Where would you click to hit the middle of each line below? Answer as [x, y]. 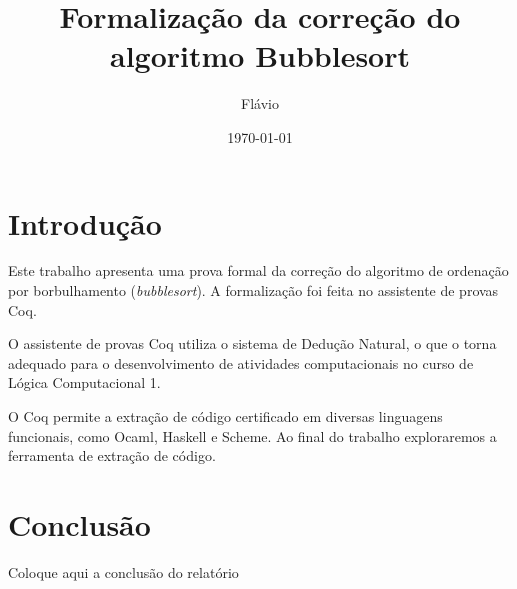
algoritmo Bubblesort [260, 55]
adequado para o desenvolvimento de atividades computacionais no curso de [241, 362]
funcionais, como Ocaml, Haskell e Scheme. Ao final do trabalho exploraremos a [252, 435]
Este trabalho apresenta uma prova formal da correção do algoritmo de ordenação [258, 270]
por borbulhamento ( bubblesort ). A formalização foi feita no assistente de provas [253, 290]
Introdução [85, 222]
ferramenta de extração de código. [112, 455]
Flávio [260, 103]
